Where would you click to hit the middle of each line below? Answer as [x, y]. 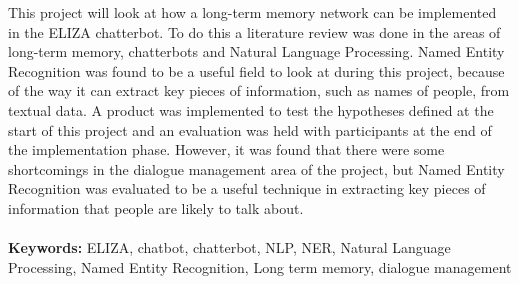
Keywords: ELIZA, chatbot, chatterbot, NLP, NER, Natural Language [229, 247]
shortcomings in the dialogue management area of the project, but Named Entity [256, 168]
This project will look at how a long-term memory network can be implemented [252, 12]
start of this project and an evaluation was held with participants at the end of [250, 129]
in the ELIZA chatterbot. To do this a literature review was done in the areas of [254, 31]
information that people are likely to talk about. [156, 207]
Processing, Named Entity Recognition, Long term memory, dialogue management [260, 266]
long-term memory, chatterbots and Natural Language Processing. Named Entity [256, 51]
